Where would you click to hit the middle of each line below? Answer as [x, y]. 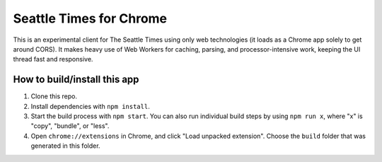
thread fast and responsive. [53, 59]
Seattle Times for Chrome [90, 18]
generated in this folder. [65, 146]
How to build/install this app [76, 80]
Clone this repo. [54, 96]
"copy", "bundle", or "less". [70, 126]
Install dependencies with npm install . [90, 106]
